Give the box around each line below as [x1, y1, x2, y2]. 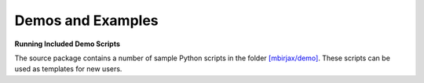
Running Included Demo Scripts [14, 39, 121, 49]
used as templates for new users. [14, 64, 122, 74]
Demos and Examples [14, 12, 159, 29]
